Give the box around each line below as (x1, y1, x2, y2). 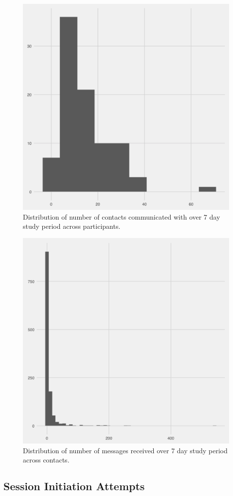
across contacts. (23, 455, 70, 465)
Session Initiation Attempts (3, 479, 145, 494)
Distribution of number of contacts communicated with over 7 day (23, 211, 220, 222)
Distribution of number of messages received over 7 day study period (23, 445, 228, 455)
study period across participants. (23, 221, 121, 231)
